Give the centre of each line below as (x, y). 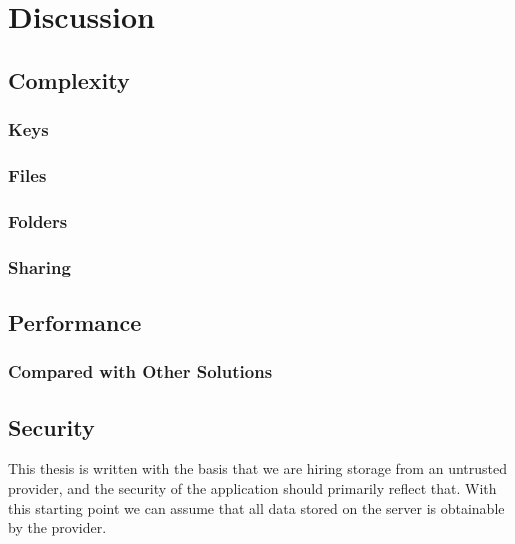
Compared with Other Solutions (140, 371)
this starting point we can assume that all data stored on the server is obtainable (256, 507)
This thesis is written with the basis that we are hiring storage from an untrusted (257, 468)
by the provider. (57, 527)
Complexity (69, 79)
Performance (75, 321)
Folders (38, 220)
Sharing (39, 266)
